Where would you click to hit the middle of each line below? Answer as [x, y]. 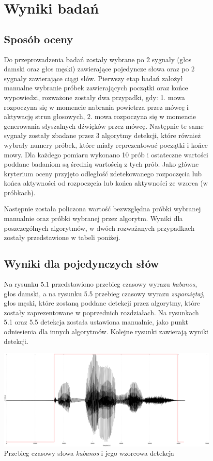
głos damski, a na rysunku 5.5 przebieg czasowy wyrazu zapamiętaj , [104, 293]
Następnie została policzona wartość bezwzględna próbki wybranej [102, 209]
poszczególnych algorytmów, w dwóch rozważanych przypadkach [99, 228]
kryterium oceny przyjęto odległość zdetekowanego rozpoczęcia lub [103, 173]
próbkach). [20, 192]
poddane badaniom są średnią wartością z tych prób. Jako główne [101, 164]
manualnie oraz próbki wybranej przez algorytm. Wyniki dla [93, 218]
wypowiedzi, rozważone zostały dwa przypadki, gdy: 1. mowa [94, 97]
